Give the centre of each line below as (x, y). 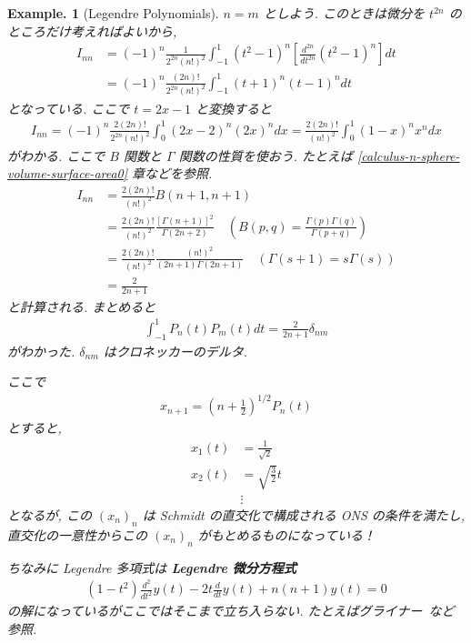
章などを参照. (172, 173)
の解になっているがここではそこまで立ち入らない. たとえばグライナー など (231, 611)
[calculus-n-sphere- (408, 155)
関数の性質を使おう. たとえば (266, 155)
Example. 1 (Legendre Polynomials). (113, 13)
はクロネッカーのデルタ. (175, 351)
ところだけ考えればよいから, (92, 30)
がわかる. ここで (56, 155)
